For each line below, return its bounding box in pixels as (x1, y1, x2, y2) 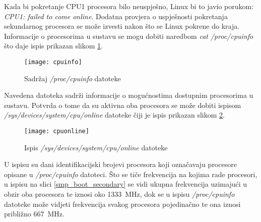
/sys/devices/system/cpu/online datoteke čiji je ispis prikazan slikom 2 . (4, 109, 225, 120)
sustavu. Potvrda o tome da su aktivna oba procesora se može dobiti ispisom (4, 99, 241, 110)
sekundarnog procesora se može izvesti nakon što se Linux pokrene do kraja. (4, 21, 240, 31)
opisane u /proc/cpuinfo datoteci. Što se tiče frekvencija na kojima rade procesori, (4, 169, 257, 179)
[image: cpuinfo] (24, 58, 82, 66)
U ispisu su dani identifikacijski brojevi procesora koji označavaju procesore (4, 159, 237, 170)
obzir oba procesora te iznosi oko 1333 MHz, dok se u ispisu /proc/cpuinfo (4, 189, 235, 199)
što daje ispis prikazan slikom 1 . (4, 40, 103, 51)
